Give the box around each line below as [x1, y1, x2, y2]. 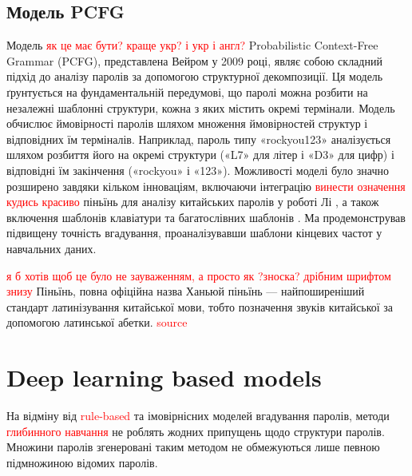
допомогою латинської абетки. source [6, 314, 188, 331]
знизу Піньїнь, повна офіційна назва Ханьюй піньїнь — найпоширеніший [6, 283, 365, 299]
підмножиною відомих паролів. [6, 454, 158, 470]
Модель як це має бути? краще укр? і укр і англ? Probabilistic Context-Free [6, 37, 378, 54]
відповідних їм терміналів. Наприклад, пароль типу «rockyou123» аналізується [6, 130, 391, 147]
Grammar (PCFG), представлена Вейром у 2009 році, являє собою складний [6, 52, 382, 69]
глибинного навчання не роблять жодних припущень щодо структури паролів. [6, 422, 385, 439]
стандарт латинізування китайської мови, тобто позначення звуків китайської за [6, 298, 394, 315]
